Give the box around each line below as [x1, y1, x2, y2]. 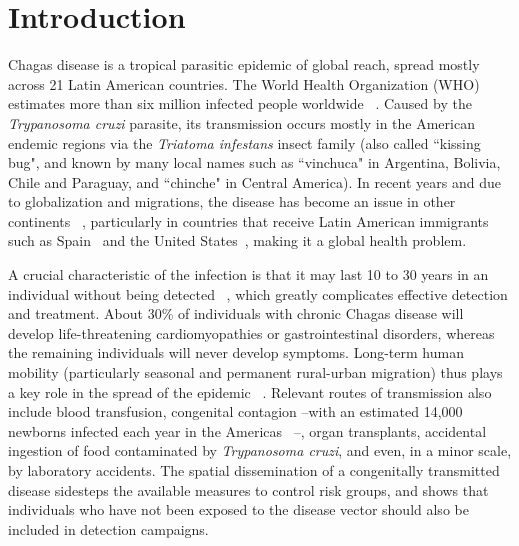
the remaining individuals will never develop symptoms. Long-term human [8, 342, 464, 363]
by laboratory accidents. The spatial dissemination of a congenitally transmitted [8, 460, 500, 480]
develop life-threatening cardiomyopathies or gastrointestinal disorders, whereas [8, 322, 495, 343]
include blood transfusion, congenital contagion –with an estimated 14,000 [8, 401, 463, 422]
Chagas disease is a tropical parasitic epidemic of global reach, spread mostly [8, 54, 480, 75]
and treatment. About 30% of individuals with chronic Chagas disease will [8, 303, 464, 324]
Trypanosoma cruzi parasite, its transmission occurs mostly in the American [8, 112, 475, 133]
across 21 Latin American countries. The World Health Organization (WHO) [8, 73, 480, 94]
